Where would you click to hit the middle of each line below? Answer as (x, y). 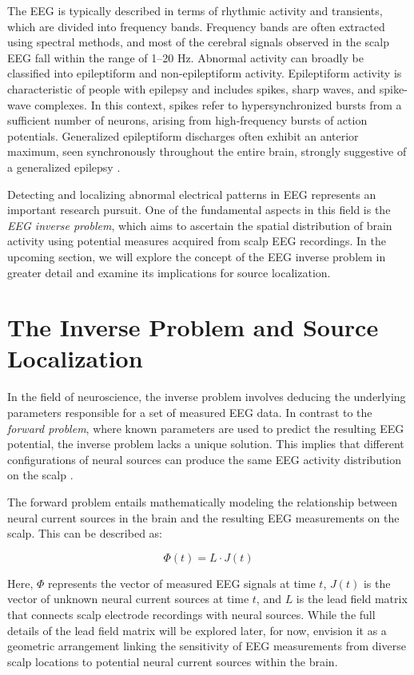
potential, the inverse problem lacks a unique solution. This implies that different (206, 444)
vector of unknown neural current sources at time (128, 599)
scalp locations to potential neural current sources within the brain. (173, 661)
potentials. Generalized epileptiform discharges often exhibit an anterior (183, 135)
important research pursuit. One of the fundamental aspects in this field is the (199, 210)
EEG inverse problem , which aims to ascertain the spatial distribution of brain (200, 225)
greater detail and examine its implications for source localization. (169, 272)
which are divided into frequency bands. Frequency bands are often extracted (196, 26)
